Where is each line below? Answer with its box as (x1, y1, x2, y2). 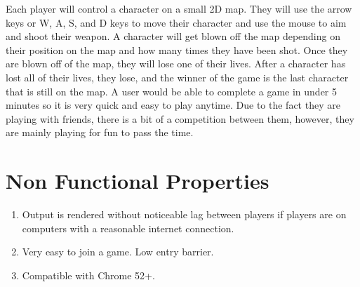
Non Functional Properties (6, 166, 269, 195)
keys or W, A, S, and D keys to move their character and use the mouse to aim (6, 15, 347, 29)
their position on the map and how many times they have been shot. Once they (6, 42, 348, 57)
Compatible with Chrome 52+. (22, 267, 155, 282)
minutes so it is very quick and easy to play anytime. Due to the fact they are (6, 98, 340, 112)
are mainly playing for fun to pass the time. (6, 125, 194, 140)
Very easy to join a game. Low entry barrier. (22, 244, 214, 259)
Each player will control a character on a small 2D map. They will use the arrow (6, 1, 352, 15)
